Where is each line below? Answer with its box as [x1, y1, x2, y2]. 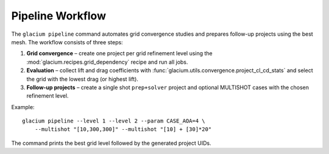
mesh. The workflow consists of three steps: [11, 38, 123, 45]
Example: [11, 103, 35, 110]
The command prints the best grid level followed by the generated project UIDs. [11, 139, 211, 147]
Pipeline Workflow [11, 9, 107, 22]
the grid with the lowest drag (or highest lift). [26, 75, 138, 82]
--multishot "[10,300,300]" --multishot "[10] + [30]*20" [34, 126, 212, 133]
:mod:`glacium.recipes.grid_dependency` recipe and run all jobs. [26, 58, 188, 65]
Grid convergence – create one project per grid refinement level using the [26, 50, 213, 57]
